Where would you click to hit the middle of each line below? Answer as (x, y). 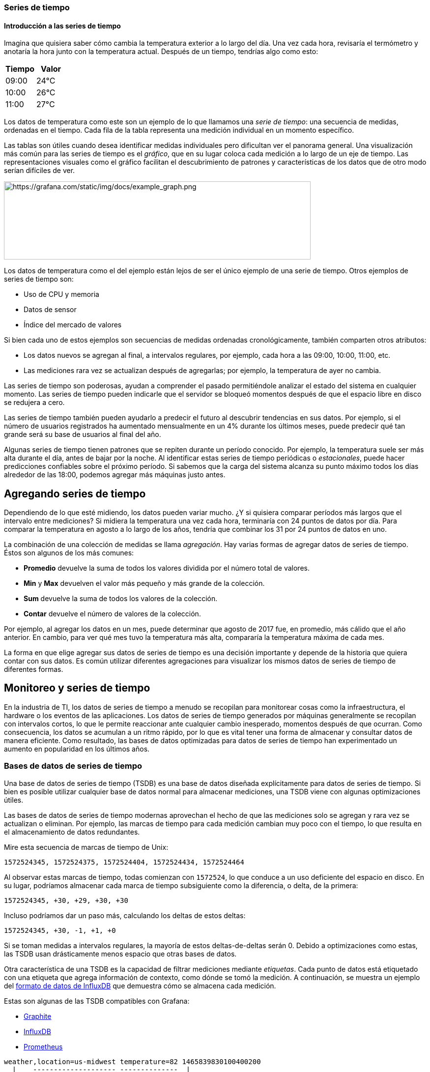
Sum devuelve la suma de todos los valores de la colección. (121, 599)
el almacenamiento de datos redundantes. (72, 832)
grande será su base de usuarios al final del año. (83, 435)
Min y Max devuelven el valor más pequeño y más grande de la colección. (144, 583)
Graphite (38, 1016)
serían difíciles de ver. (40, 171)
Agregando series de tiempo (75, 493)
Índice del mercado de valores (73, 325)
